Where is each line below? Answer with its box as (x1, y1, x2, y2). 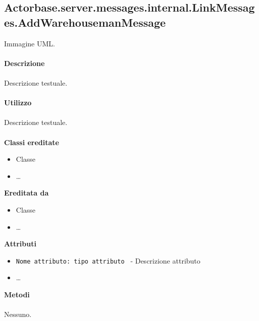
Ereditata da (4, 187, 49, 198)
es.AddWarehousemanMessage (4, 14, 166, 30)
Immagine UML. (4, 38, 55, 48)
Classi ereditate (4, 137, 59, 147)
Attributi (4, 238, 36, 249)
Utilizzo (4, 97, 32, 108)
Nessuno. (4, 309, 32, 319)
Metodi (4, 289, 30, 299)
